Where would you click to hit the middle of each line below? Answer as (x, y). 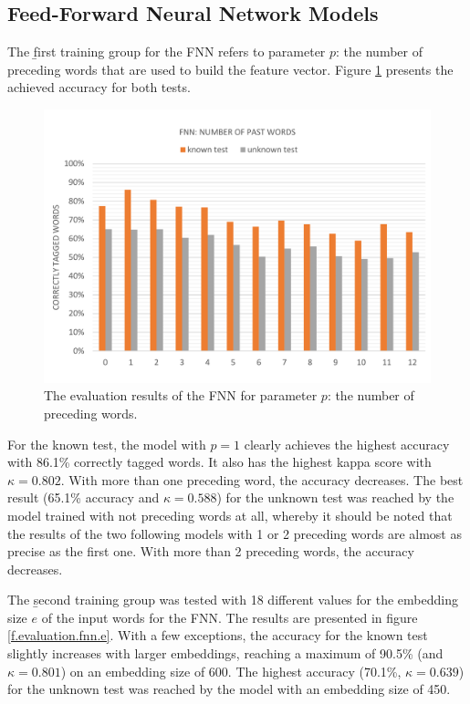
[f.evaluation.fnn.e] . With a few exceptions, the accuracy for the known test (218, 635)
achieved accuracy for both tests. (99, 87)
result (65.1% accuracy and (84, 497)
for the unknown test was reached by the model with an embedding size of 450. (229, 689)
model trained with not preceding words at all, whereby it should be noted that (230, 515)
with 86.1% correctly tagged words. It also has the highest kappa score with (219, 462)
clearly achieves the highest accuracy (347, 444)
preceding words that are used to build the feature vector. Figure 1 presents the (230, 69)
